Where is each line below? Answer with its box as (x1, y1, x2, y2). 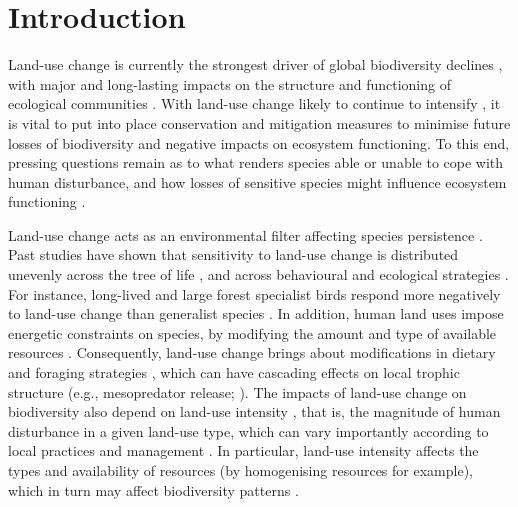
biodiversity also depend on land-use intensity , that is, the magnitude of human (8, 401, 501, 422)
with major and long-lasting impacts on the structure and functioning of (8, 73, 451, 94)
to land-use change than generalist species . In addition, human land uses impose (8, 303, 504, 324)
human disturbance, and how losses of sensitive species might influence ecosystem (8, 171, 507, 192)
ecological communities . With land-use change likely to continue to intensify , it (8, 93, 501, 114)
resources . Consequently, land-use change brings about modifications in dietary (8, 342, 496, 363)
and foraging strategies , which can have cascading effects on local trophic (8, 362, 460, 383)
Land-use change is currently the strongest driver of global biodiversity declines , (8, 54, 503, 75)
